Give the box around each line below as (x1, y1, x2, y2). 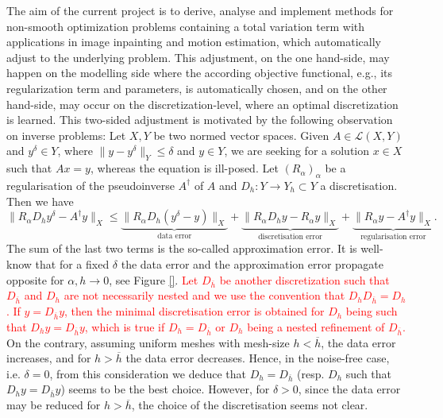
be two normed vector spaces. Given (153, 126, 329, 143)
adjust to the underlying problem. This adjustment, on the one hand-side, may (6, 48, 390, 65)
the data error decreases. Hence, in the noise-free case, (125, 350, 390, 366)
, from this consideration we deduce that (49, 365, 246, 381)
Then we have (6, 192, 74, 209)
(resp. (297, 365, 325, 381)
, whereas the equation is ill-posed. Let (90, 160, 279, 176)
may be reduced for (6, 397, 101, 413)
